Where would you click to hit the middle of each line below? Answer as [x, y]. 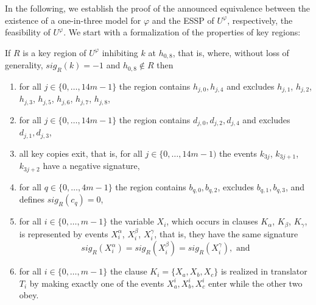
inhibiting [120, 52]
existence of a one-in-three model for [73, 20]
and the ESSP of [183, 20]
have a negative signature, [91, 166]
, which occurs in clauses [212, 221]
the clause [128, 271]
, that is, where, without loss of [231, 52]
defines [32, 199]
